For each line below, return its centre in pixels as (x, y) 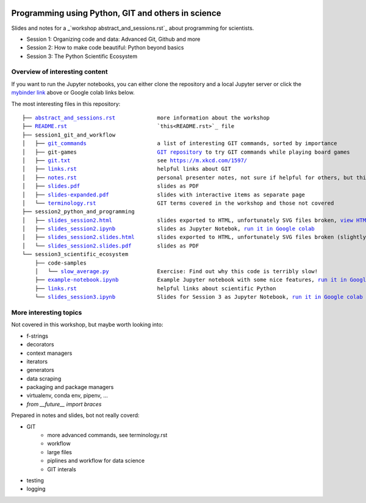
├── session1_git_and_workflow (69, 135)
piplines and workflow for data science (96, 461)
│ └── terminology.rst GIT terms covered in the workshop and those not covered (178, 203)
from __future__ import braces (64, 404)
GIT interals (62, 469)
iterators (37, 361)
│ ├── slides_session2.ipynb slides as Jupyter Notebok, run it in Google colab (169, 229)
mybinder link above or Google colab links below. (73, 93)
